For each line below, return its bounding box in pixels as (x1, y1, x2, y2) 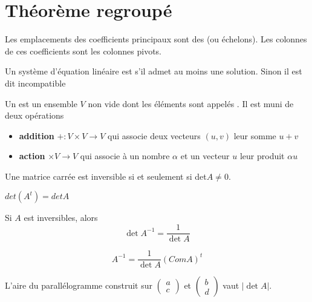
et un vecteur (180, 149, 230, 162)
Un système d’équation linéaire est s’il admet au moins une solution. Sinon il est (5, 65, 302, 77)
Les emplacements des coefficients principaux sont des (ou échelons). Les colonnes (5, 33, 307, 45)
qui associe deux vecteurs (107, 129, 201, 142)
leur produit (239, 149, 285, 162)
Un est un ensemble (5, 97, 77, 110)
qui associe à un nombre (80, 149, 170, 162)
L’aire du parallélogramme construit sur (5, 279, 153, 292)
